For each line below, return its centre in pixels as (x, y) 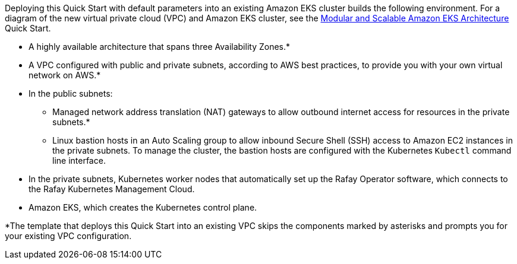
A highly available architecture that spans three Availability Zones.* (160, 47)
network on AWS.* (65, 75)
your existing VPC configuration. (68, 236)
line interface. (79, 160)
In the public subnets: (71, 93)
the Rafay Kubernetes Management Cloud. (112, 189)
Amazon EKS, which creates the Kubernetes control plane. (143, 207)
